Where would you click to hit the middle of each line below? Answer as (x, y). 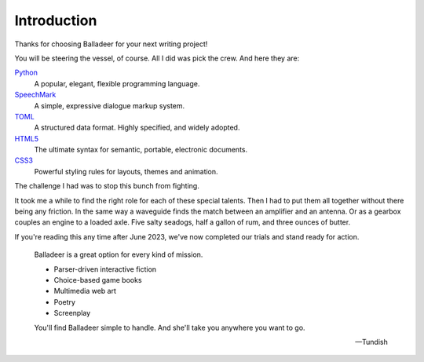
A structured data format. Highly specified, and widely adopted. (137, 128)
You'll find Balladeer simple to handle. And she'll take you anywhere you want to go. (170, 327)
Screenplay (72, 313)
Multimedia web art (85, 291)
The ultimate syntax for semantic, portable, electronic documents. (141, 150)
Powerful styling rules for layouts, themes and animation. (126, 171)
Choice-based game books (98, 280)
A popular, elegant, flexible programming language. (117, 83)
